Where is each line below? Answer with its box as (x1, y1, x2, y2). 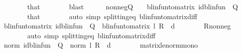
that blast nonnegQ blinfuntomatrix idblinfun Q (27, 1, 238, 11)
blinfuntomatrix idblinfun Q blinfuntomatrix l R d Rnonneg (3, 21, 231, 31)
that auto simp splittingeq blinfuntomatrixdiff (27, 11, 197, 21)
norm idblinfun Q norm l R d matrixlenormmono (3, 40, 198, 50)
